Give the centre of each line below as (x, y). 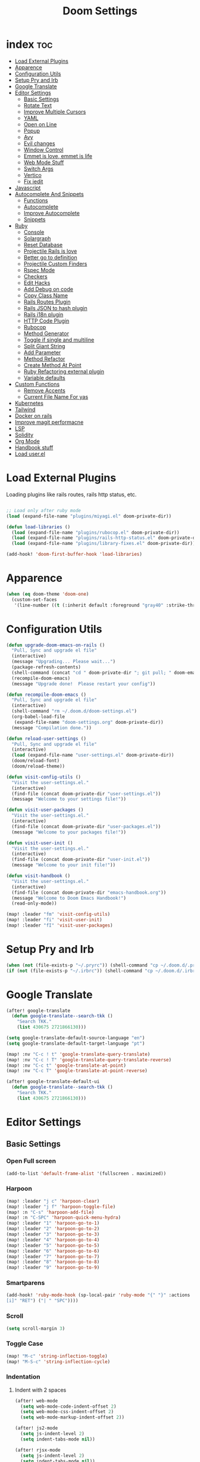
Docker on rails (33, 416)
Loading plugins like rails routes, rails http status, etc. (71, 494)
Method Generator (46, 333)
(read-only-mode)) (35, 904)
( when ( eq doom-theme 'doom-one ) (48, 594)
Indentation (23, 1377)
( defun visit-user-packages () (45, 810)
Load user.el (30, 454)
